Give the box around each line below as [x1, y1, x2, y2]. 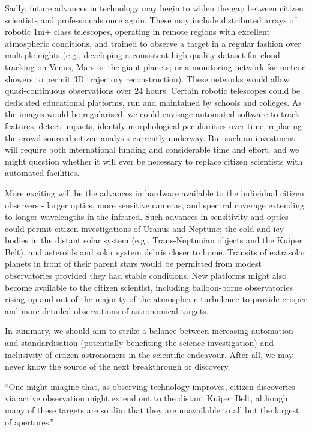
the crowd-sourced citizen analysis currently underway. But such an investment [5, 131, 295, 144]
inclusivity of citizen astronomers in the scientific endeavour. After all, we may [5, 348, 293, 361]
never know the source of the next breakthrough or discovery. [5, 360, 230, 373]
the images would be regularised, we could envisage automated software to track [5, 108, 300, 120]
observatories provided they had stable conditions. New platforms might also [5, 269, 287, 282]
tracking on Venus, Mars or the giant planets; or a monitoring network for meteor [5, 60, 305, 73]
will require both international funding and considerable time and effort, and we [5, 143, 299, 156]
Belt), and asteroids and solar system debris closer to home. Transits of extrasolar [5, 245, 306, 258]
